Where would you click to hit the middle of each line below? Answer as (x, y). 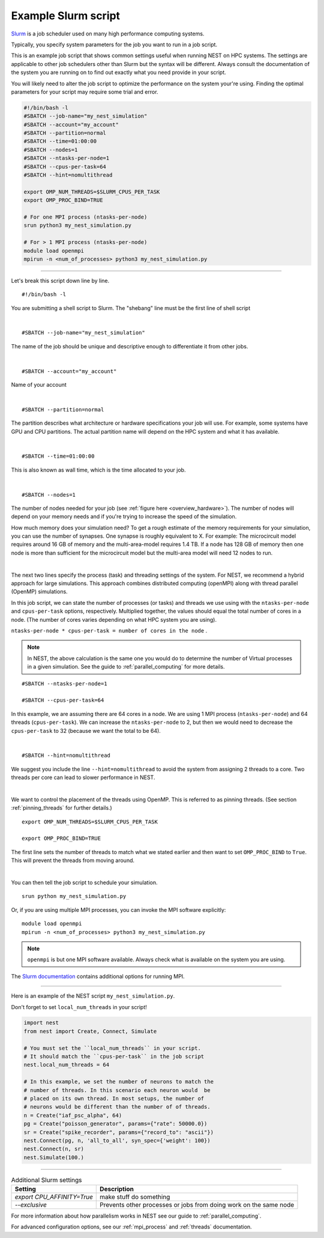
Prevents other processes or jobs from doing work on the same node (197, 1205)
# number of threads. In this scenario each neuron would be (117, 1090)
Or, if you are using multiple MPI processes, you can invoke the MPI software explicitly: (118, 909)
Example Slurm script (65, 16)
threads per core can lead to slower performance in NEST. (83, 777)
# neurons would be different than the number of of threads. (117, 1107)
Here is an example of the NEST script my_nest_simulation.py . (93, 996)
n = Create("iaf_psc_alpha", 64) (73, 1115)
